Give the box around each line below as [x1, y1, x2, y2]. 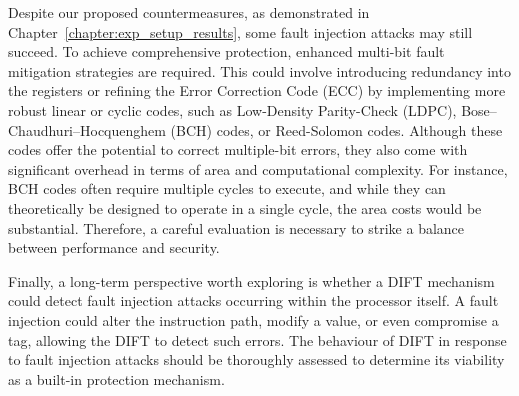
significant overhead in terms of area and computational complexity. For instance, [8, 158, 508, 179]
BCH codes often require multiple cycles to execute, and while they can [8, 178, 446, 199]
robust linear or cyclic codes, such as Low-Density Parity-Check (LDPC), [8, 99, 457, 120]
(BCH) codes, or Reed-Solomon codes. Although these [170, 119, 503, 140]
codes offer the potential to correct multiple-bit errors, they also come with [8, 139, 468, 160]
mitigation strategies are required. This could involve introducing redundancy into [8, 60, 511, 81]
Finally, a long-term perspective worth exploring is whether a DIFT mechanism [8, 270, 495, 291]
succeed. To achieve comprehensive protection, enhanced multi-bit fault [8, 41, 445, 62]
